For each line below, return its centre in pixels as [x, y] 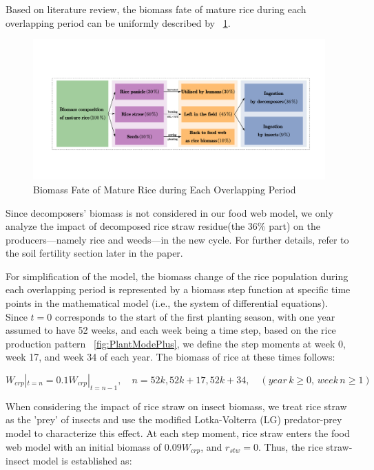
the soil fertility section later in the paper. [94, 253]
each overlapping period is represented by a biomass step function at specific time [178, 289]
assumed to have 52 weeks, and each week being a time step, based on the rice [171, 330]
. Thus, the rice [291, 446]
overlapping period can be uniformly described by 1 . [118, 22]
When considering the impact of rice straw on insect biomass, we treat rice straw [176, 406]
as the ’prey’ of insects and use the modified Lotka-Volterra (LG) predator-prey [174, 419]
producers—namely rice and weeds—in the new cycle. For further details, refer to [177, 239]
